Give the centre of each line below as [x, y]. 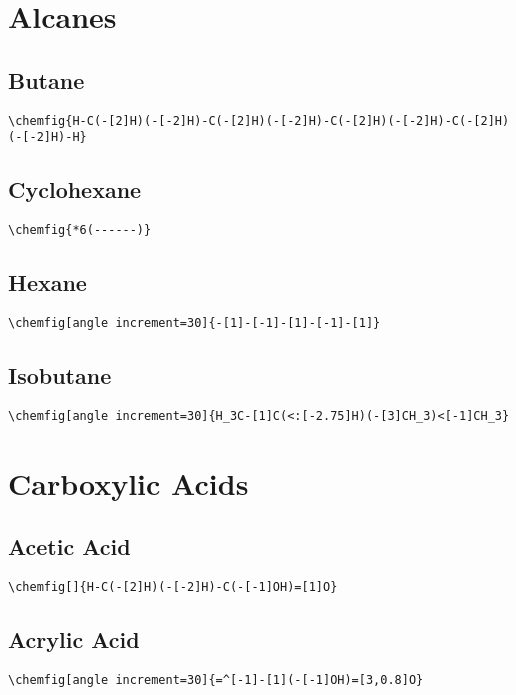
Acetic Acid [69, 546]
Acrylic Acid [74, 639]
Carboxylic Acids [128, 482]
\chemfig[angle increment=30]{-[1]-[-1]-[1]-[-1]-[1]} [194, 322]
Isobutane [60, 375]
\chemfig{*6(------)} [80, 230]
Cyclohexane [75, 189]
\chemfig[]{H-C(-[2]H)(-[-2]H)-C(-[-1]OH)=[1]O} [173, 587]
